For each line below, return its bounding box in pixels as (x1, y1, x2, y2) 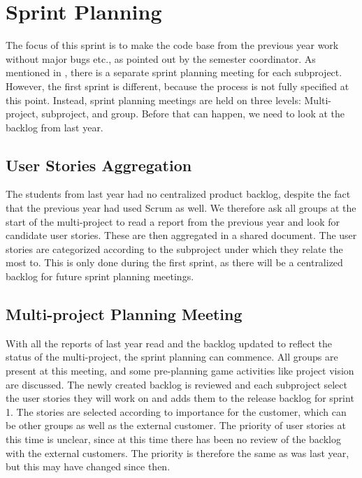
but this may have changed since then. (6, 459, 171, 474)
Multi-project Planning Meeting (6, 303, 242, 325)
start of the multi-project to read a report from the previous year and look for (6, 214, 340, 229)
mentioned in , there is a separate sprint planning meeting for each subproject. (6, 65, 342, 80)
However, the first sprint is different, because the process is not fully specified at (6, 78, 349, 93)
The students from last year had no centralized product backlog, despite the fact (6, 187, 351, 201)
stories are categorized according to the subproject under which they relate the (6, 241, 343, 256)
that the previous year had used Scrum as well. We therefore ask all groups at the (6, 201, 356, 215)
